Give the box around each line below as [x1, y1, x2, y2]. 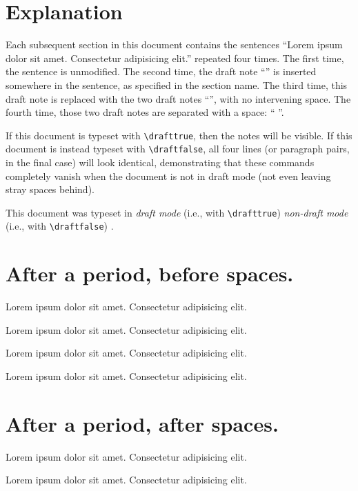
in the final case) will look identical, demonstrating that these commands [6, 155, 315, 169]
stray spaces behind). [6, 182, 95, 197]
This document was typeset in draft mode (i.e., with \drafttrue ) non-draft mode [6, 205, 348, 219]
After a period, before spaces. [6, 259, 294, 288]
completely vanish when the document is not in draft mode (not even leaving [6, 168, 331, 183]
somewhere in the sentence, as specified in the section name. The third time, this [6, 77, 348, 92]
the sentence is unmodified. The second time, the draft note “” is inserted [6, 64, 317, 79]
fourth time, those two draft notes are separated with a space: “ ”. [6, 105, 284, 119]
